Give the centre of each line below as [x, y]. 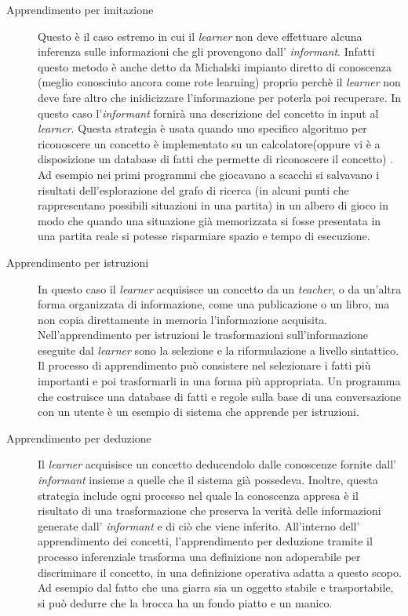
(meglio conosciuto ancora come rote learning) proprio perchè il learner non [219, 82]
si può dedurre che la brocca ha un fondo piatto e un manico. [185, 602]
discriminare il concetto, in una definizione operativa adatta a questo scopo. [220, 572]
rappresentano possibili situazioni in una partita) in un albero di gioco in [213, 205]
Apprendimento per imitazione [80, 9]
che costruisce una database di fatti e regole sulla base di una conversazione [219, 396]
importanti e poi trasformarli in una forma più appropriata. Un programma [219, 381]
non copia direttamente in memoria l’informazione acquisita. [183, 319]
